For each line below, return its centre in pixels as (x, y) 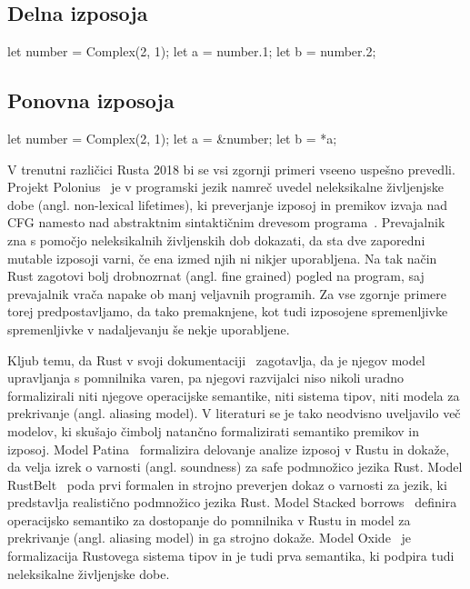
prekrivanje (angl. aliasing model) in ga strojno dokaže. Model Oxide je (210, 538)
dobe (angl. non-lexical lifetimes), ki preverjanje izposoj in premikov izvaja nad (228, 204)
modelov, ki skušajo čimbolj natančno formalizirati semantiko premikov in (214, 430)
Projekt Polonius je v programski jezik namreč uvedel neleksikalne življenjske (225, 187)
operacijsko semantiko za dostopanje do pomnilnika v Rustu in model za (209, 519)
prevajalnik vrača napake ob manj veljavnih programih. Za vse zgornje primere (227, 293)
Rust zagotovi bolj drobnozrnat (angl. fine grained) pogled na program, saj (216, 276)
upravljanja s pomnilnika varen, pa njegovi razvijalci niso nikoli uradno (205, 378)
